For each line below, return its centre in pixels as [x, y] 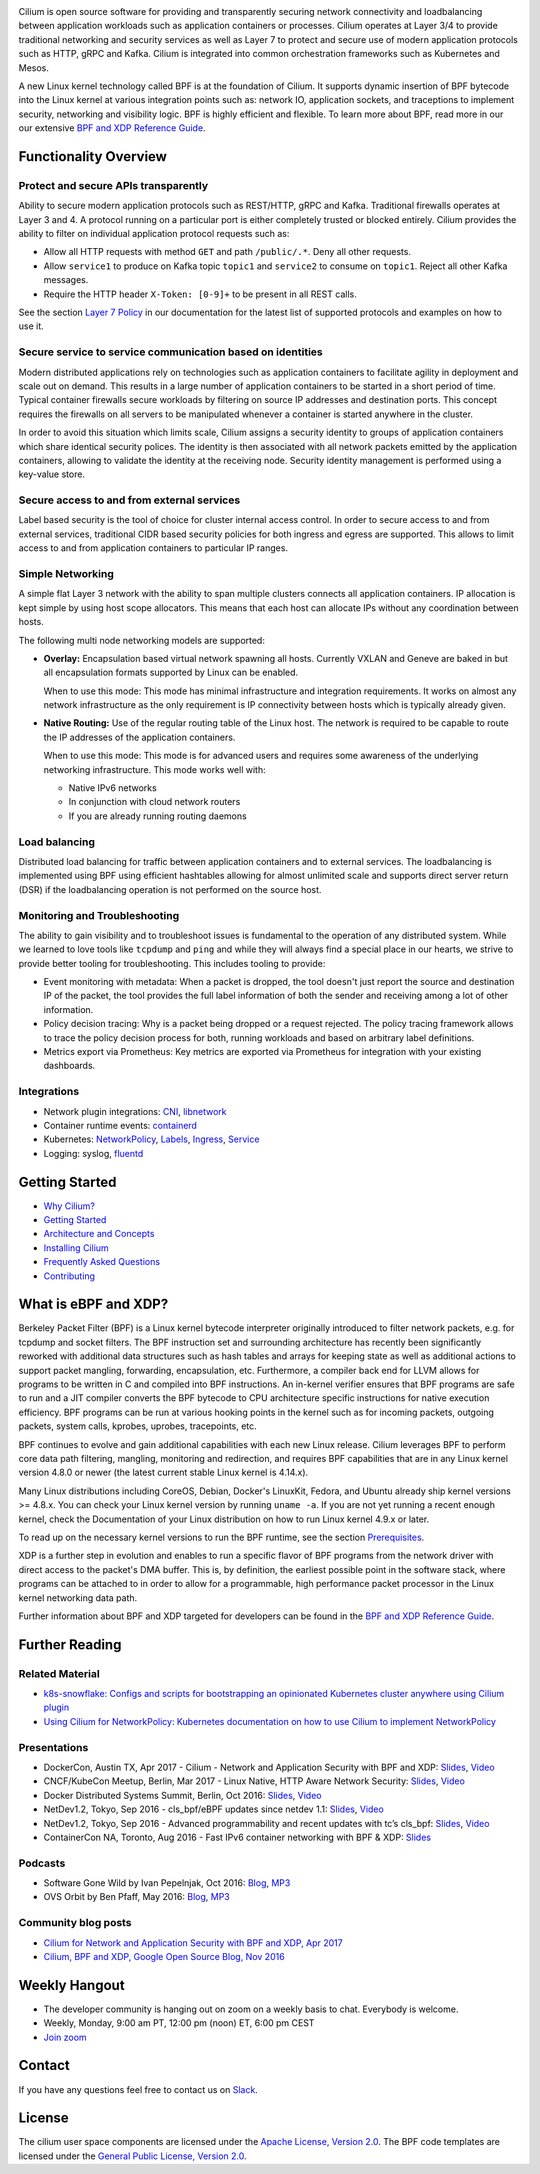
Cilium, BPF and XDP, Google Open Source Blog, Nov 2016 [164, 1956]
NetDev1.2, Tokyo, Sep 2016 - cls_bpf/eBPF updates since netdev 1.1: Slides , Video [213, 1809]
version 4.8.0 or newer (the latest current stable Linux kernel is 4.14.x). [163, 1472]
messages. [66, 280]
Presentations [53, 1747]
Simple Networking [66, 573]
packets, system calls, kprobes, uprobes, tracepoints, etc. [137, 1426]
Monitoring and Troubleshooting [99, 915]
